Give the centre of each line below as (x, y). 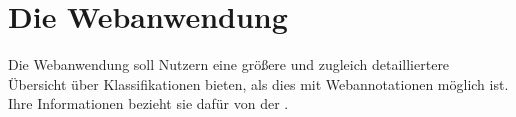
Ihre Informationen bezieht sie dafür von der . (148, 103)
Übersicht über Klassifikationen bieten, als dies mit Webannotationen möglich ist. (258, 83)
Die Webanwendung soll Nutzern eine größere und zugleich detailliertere (229, 64)
